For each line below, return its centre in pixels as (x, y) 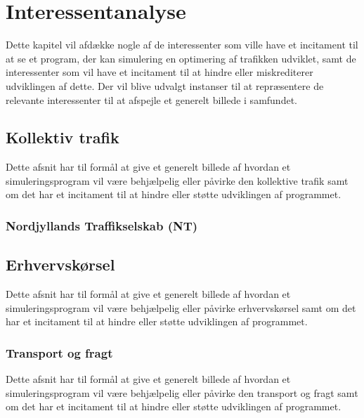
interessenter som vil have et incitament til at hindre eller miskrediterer (160, 72)
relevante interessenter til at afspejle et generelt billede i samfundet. (151, 99)
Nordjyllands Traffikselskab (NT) (102, 226)
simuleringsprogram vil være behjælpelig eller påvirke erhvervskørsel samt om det (181, 307)
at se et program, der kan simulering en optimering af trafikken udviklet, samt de (181, 58)
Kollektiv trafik (63, 137)
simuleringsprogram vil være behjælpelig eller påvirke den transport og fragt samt (182, 392)
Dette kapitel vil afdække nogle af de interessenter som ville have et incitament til (182, 45)
